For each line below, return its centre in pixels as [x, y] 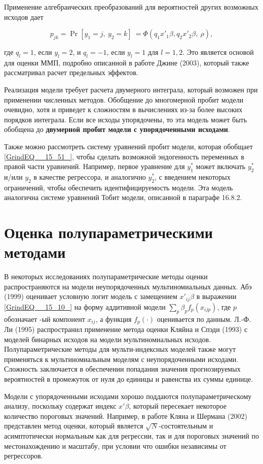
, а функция [114, 319]
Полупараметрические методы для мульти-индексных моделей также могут [120, 349]
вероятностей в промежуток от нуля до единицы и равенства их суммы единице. [128, 379]
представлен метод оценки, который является [74, 426]
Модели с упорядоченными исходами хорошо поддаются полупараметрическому [128, 396]
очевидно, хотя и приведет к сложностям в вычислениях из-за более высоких [123, 109]
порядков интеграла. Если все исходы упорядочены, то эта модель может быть [126, 119]
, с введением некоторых [193, 176]
